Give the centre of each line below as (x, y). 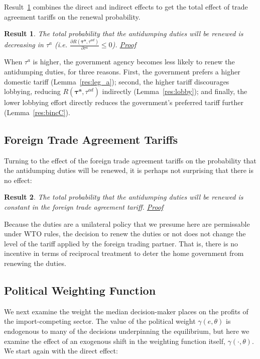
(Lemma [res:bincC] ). (37, 112)
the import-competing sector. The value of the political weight (100, 321)
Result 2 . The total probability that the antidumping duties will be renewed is (124, 197)
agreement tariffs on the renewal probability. (72, 16)
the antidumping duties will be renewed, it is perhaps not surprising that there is (129, 170)
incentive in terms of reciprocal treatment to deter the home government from (124, 253)
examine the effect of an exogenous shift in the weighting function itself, (115, 341)
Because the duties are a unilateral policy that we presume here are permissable (127, 223)
